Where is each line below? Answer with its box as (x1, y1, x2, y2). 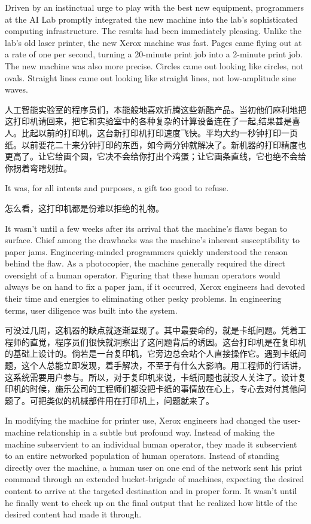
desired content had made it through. (5, 508, 142, 520)
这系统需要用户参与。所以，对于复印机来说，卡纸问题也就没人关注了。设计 (5, 370, 298, 383)
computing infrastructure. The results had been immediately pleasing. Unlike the (5, 24, 301, 37)
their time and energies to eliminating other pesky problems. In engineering (5, 292, 282, 305)
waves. (5, 83, 28, 96)
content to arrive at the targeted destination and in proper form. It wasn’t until (5, 484, 297, 497)
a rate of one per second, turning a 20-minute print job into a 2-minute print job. (5, 48, 303, 60)
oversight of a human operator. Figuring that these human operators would (5, 268, 280, 281)
